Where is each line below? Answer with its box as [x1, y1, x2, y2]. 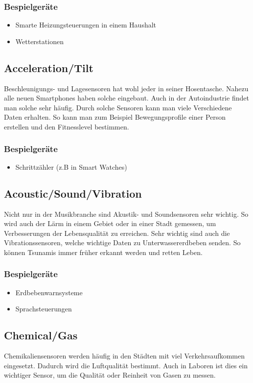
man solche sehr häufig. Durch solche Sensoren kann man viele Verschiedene [4, 102, 232, 112]
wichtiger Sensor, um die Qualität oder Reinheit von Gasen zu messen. [4, 370, 216, 380]
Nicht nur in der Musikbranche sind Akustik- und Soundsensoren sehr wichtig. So [4, 208, 249, 219]
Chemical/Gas [4, 328, 78, 343]
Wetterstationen [15, 36, 64, 46]
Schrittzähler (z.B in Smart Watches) [15, 161, 127, 172]
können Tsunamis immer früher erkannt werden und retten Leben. [4, 247, 203, 257]
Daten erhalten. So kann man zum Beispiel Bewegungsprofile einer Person [4, 112, 226, 122]
